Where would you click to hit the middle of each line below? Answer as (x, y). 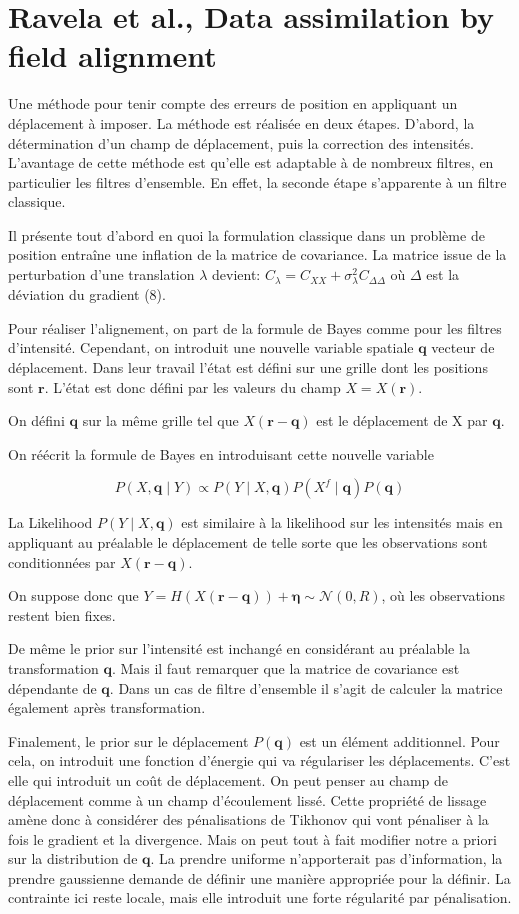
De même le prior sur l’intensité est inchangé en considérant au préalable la (239, 648)
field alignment (112, 55)
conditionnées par (62, 561)
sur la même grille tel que (160, 420)
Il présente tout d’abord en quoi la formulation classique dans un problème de (246, 234)
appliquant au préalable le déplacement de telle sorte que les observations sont (248, 541)
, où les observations (443, 595)
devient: (236, 274)
